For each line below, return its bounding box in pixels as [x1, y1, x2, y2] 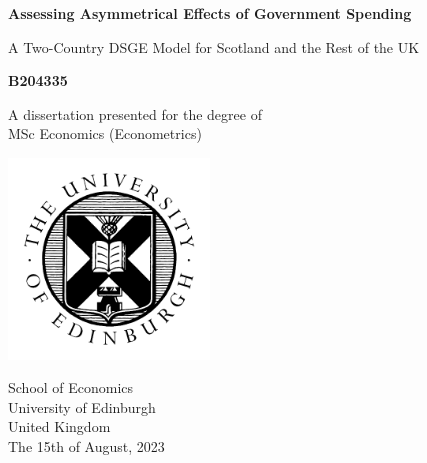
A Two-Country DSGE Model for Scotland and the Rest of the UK [8, 36, 420, 57]
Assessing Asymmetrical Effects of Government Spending [8, 3, 412, 23]
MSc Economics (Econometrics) [8, 123, 202, 144]
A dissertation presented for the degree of [8, 103, 262, 124]
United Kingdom [8, 416, 111, 437]
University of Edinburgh [8, 396, 156, 417]
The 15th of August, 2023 [8, 435, 165, 456]
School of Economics [8, 377, 134, 398]
